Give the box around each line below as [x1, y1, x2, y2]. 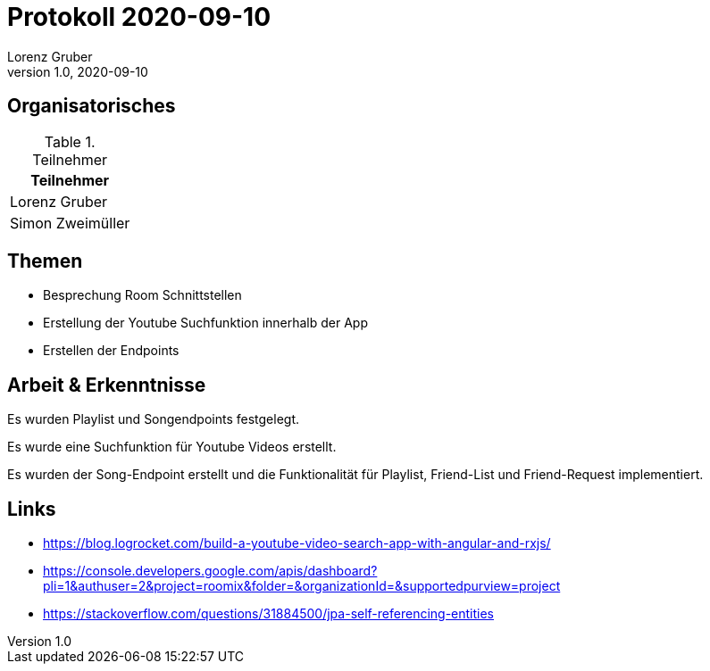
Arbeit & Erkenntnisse [7, 373, 206, 396]
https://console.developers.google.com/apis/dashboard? [43, 563, 378, 579]
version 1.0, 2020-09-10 [7, 63, 148, 79]
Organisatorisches [7, 95, 176, 118]
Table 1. [44, 132, 96, 151]
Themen [7, 250, 83, 273]
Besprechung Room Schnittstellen [43, 287, 242, 303]
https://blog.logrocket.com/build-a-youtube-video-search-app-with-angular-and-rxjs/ [43, 535, 551, 551]
